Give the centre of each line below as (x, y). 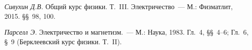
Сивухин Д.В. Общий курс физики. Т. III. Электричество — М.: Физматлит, (119, 6)
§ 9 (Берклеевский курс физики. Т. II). (63, 41)
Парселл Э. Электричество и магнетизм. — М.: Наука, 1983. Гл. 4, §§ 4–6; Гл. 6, (126, 32)
